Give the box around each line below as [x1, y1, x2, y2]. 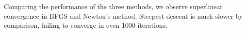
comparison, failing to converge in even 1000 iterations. [4, 20, 168, 30]
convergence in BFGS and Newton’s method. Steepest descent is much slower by [4, 11, 243, 21]
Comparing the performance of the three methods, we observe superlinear [4, 1, 223, 11]
